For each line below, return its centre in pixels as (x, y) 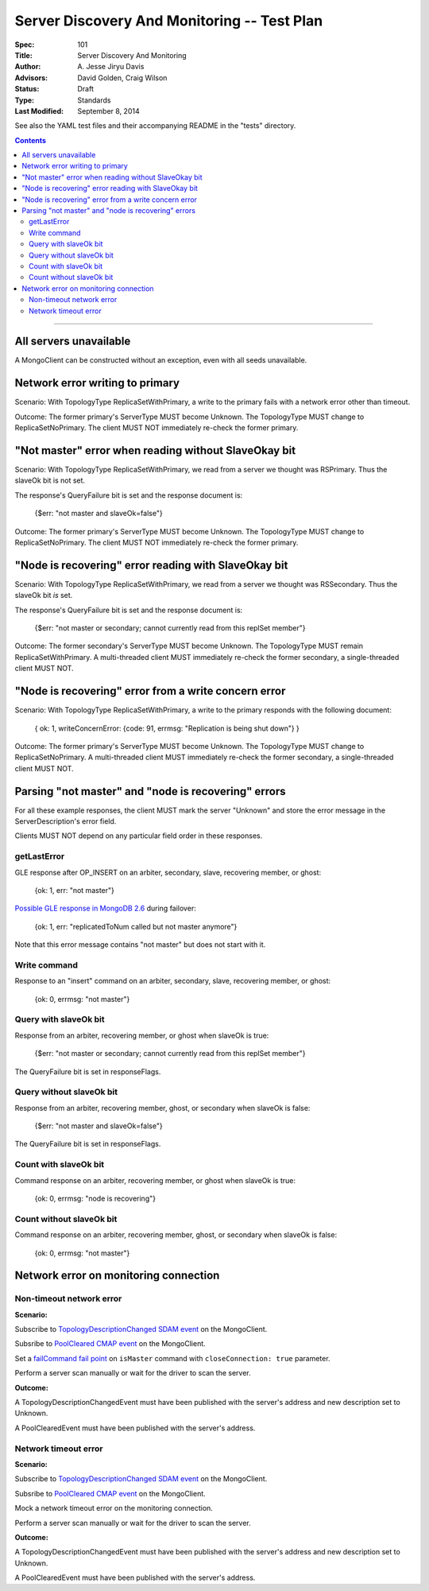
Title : (24, 55)
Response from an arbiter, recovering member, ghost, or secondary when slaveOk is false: (162, 1108)
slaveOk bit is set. (44, 596)
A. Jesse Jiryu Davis (111, 67)
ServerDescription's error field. (66, 821)
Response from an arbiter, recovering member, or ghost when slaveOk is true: (142, 1035)
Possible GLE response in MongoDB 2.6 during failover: (105, 908)
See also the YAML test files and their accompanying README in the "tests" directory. (155, 126)
